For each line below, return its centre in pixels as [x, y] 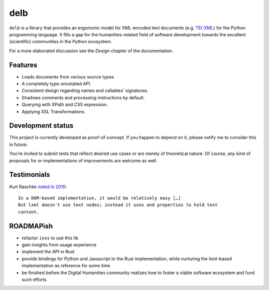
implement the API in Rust [48, 252]
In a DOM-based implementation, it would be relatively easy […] [100, 198]
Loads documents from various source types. [68, 76]
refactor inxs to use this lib [50, 238]
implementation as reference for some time [66, 266]
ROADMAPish [31, 226]
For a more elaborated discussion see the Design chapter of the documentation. [91, 51]
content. [29, 212]
